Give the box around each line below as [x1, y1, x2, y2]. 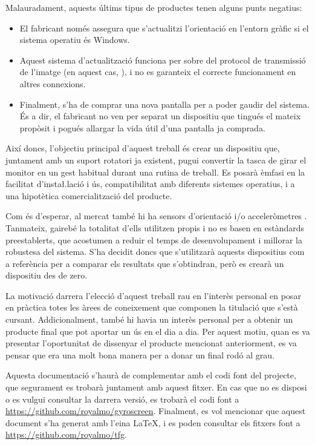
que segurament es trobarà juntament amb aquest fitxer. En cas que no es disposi [5, 381, 307, 394]
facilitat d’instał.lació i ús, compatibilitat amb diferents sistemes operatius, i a [5, 177, 295, 190]
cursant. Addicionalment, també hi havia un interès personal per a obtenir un [5, 313, 293, 326]
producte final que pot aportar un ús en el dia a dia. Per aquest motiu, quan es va [5, 325, 310, 337]
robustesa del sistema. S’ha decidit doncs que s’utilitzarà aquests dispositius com [5, 245, 305, 258]
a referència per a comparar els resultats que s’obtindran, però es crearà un [5, 257, 284, 269]
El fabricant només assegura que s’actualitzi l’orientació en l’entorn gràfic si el [19, 21, 309, 34]
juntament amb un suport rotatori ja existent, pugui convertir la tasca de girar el [5, 153, 307, 166]
